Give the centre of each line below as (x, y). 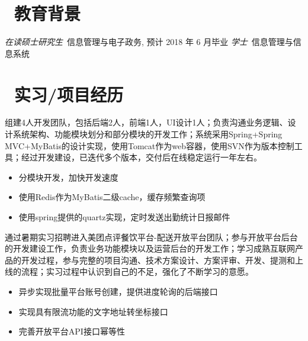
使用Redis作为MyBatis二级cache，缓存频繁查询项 (112, 197)
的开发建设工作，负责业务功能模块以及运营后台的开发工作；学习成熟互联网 (150, 248)
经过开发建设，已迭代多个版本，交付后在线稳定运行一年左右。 (141, 157)
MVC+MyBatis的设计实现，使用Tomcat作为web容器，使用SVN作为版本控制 (150, 145)
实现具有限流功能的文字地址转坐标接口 (93, 311)
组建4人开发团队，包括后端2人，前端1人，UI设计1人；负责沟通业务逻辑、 (146, 122)
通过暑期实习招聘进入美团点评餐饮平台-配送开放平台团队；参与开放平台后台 (151, 237)
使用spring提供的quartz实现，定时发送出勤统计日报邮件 (124, 217)
